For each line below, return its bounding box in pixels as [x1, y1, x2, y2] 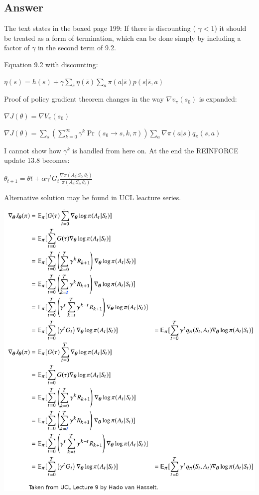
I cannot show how [4, 145, 61, 155]
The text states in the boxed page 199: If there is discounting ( [4, 23, 196, 33]
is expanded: [199, 94, 237, 104]
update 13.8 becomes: [4, 155, 70, 165]
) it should [214, 23, 247, 33]
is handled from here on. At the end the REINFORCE [72, 145, 239, 155]
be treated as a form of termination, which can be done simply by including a [4, 32, 241, 43]
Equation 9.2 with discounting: [4, 59, 98, 69]
